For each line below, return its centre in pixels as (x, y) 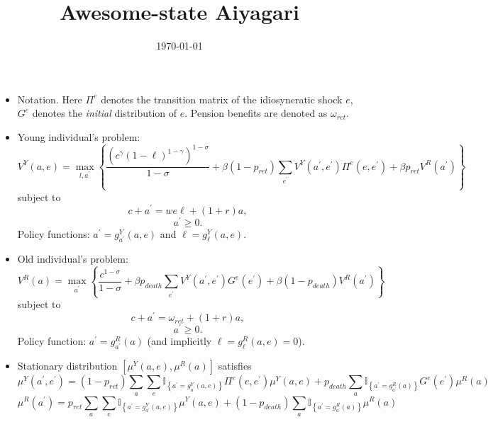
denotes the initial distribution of (105, 113)
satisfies (235, 366)
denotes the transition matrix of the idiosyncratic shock (222, 99)
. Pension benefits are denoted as (256, 113)
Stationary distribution (67, 366)
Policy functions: (54, 233)
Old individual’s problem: (73, 258)
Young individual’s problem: (79, 136)
